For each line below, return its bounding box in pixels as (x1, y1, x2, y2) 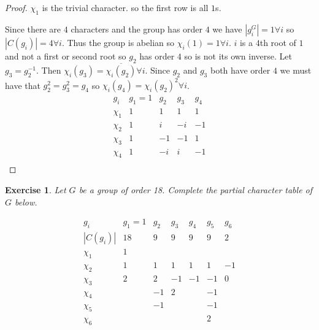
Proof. (5, 1, 28, 13)
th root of (259, 36, 296, 48)
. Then (36, 63, 61, 76)
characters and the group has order (71, 22, 203, 35)
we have (212, 22, 242, 35)
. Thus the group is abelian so (61, 36, 175, 48)
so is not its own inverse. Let (184, 49, 292, 62)
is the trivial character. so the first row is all (42, 1, 209, 13)
